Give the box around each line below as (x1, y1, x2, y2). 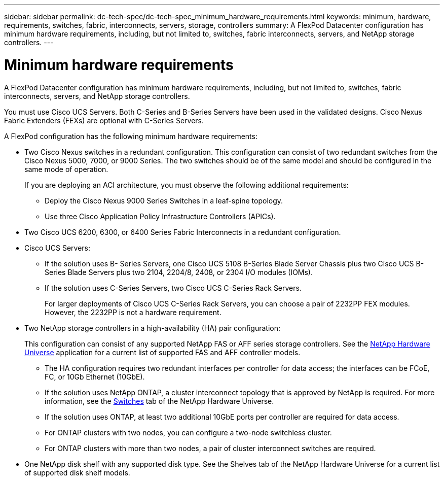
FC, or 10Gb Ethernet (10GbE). (45, 372, 145, 381)
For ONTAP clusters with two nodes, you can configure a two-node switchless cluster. (45, 428, 332, 437)
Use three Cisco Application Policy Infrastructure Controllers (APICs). (45, 212, 276, 221)
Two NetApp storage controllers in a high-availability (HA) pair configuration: (24, 323, 281, 332)
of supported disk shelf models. (24, 468, 130, 477)
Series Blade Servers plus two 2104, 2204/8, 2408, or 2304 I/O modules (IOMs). (45, 267, 313, 277)
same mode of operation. (24, 164, 108, 174)
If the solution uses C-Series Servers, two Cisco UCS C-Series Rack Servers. (45, 283, 302, 292)
